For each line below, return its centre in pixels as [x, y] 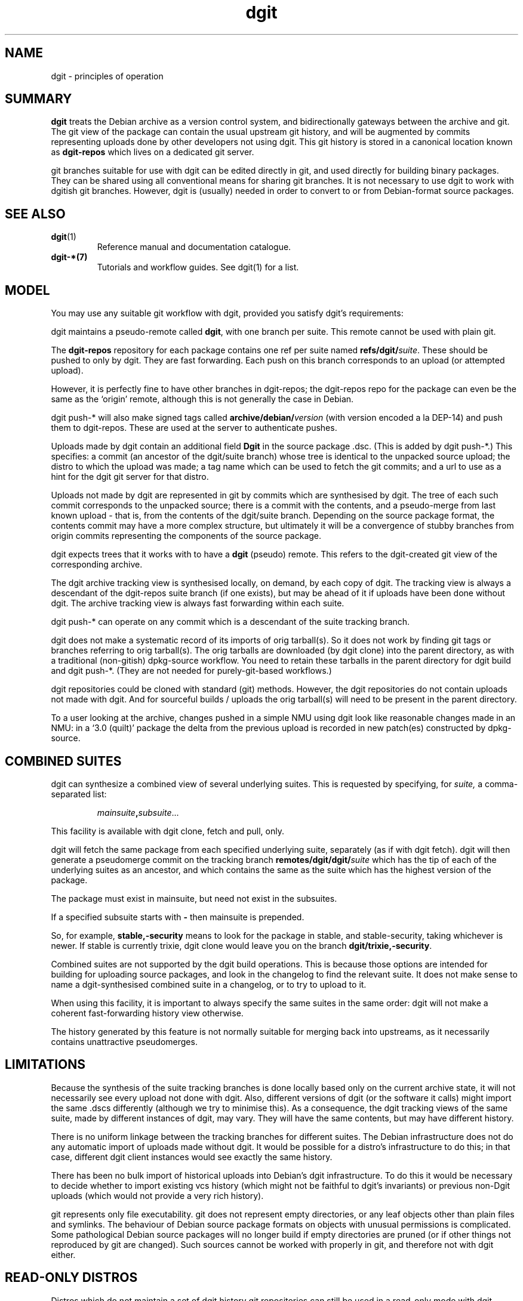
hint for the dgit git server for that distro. [130, 477]
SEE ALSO [35, 214]
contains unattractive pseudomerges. [124, 1041]
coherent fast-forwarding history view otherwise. [147, 1013]
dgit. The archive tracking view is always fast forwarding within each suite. [198, 603]
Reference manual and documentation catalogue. [194, 247]
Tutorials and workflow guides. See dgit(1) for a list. [198, 267]
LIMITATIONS [45, 1065]
